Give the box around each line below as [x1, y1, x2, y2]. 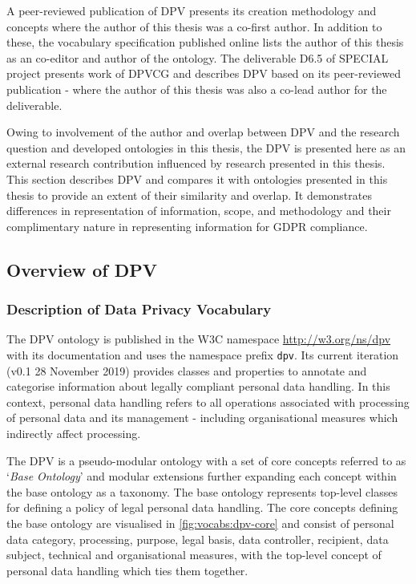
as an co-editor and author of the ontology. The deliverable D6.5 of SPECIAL [6, 49, 389, 66]
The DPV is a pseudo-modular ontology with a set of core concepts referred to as [6, 452, 406, 468]
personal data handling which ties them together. [6, 562, 248, 578]
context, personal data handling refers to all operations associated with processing [6, 393, 410, 410]
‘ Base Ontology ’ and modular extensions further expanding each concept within [6, 468, 397, 485]
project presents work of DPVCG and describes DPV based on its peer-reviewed [6, 65, 401, 82]
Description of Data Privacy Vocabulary [6, 299, 272, 319]
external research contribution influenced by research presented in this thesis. [6, 155, 386, 172]
